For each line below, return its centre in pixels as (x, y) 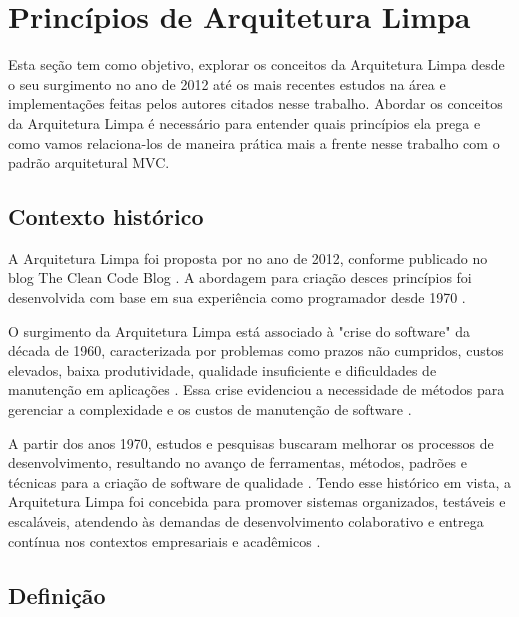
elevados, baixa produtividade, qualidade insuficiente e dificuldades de (222, 369)
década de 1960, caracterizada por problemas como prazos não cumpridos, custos (256, 350)
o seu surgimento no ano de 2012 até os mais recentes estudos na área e (227, 83)
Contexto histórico (106, 216)
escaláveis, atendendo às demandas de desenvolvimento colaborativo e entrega (246, 521)
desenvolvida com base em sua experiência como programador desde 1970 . (237, 297)
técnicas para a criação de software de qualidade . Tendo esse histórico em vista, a (259, 481)
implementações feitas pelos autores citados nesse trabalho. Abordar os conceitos (255, 103)
